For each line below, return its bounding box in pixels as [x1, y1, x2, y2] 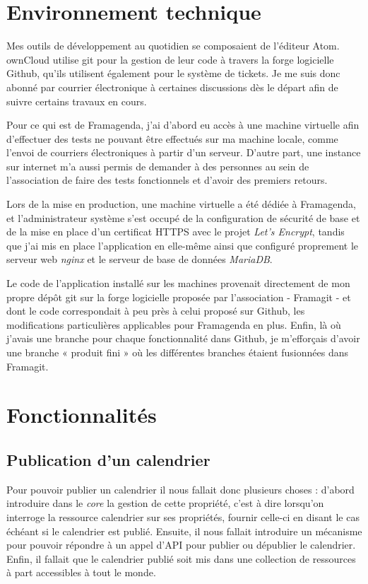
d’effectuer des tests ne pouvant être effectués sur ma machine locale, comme [6, 131, 338, 146]
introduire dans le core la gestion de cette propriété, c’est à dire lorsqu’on [6, 496, 324, 510]
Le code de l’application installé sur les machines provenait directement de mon [6, 276, 350, 291]
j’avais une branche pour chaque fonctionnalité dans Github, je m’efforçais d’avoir [6, 331, 360, 346]
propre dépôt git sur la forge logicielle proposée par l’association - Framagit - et [6, 289, 351, 304]
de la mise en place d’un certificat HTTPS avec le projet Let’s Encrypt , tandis [6, 224, 345, 239]
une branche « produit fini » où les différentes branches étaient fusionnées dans [6, 345, 349, 359]
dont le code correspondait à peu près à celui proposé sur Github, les [6, 303, 305, 318]
